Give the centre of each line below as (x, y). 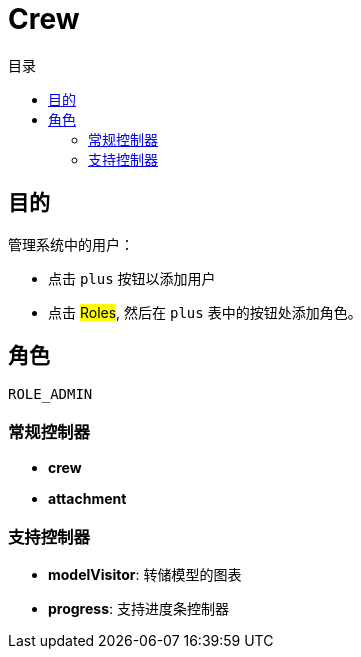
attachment (87, 499)
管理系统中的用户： (71, 244)
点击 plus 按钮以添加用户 (132, 278)
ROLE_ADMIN (50, 394)
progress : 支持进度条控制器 (138, 608)
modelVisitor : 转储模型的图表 (145, 574)
